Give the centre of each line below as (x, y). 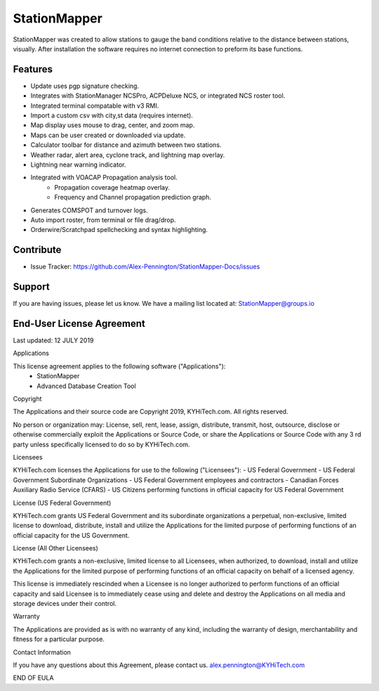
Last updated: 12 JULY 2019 (53, 340)
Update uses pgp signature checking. (85, 86)
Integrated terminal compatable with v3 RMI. (95, 105)
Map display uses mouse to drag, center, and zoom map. (113, 125)
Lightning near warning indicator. (78, 164)
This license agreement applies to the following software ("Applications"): (119, 366)
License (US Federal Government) (62, 503)
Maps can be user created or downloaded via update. (108, 135)
